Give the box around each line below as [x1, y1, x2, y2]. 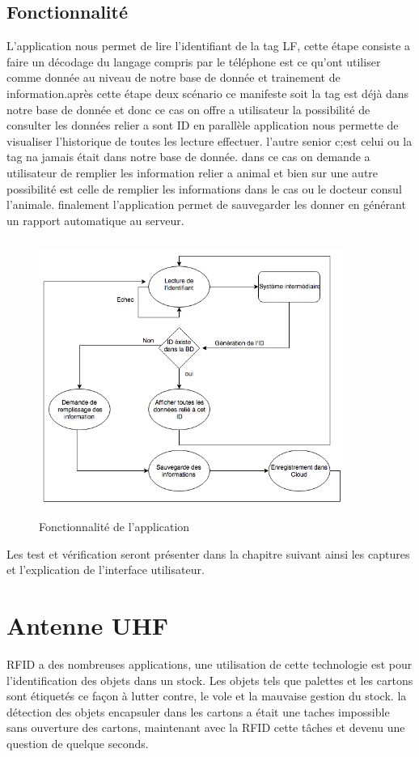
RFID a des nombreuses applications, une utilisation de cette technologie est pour [6, 655, 413, 672]
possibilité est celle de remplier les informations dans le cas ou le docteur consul [6, 180, 402, 197]
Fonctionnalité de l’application [39, 518, 190, 535]
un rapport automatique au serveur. [6, 211, 184, 228]
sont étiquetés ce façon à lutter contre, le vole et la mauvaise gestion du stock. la [6, 687, 407, 704]
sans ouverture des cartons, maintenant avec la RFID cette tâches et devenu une [6, 719, 405, 736]
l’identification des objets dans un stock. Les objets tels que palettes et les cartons [6, 671, 413, 688]
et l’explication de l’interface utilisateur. [6, 561, 205, 578]
